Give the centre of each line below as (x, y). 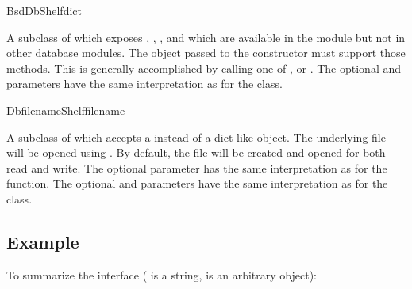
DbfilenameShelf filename (66, 110)
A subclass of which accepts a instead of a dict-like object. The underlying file (196, 137)
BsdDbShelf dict (44, 10)
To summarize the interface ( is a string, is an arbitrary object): (162, 274)
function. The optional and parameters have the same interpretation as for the (197, 183)
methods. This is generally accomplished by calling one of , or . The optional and (204, 68)
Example (43, 241)
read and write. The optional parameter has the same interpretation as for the (197, 167)
